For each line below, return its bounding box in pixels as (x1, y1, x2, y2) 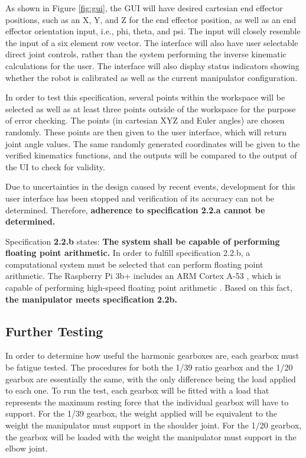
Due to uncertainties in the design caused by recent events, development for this (5, 180, 295, 193)
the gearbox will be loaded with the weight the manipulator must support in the (5, 430, 297, 443)
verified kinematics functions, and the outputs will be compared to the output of (5, 149, 297, 161)
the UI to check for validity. (5, 160, 105, 173)
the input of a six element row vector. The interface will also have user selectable (5, 36, 298, 48)
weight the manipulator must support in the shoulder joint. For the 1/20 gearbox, (5, 419, 302, 431)
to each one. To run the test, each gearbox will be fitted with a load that (5, 384, 269, 397)
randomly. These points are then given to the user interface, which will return (5, 125, 287, 138)
